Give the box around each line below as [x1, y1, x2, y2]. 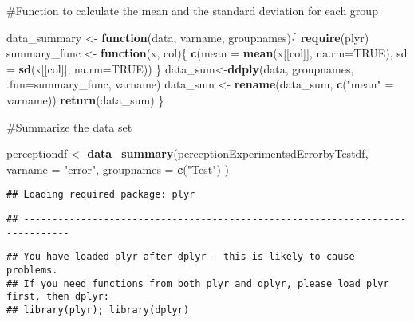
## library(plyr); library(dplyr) [6, 304, 190, 316]
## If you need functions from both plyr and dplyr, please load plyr [6, 277, 389, 289]
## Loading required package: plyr [6, 189, 195, 201]
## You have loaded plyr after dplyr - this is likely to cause [6, 251, 355, 263]
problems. [6, 264, 58, 276]
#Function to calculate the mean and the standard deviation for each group [6, 2, 378, 18]
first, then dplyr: [6, 291, 109, 303]
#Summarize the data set [6, 118, 132, 135]
